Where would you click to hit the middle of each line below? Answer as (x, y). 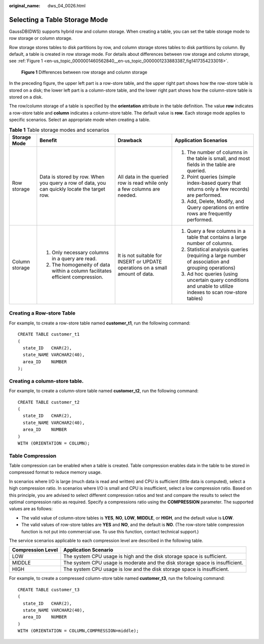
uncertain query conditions (218, 280)
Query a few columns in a (216, 231)
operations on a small (142, 268)
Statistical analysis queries (217, 249)
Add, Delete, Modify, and (215, 201)
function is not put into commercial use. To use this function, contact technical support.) (110, 531)
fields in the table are (211, 164)
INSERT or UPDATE (140, 261)
